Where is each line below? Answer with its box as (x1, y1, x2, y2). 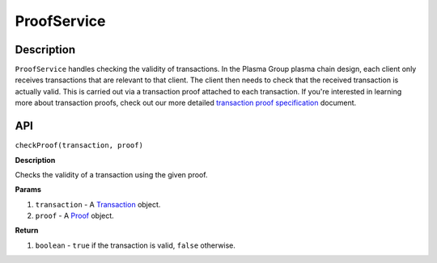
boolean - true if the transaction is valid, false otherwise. (35, 240, 236, 250)
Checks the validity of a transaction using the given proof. (15, 169, 208, 179)
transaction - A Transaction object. (35, 199, 161, 209)
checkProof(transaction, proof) (15, 141, 143, 150)
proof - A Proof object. (35, 211, 115, 221)
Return (15, 226, 39, 236)
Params (15, 185, 42, 194)
